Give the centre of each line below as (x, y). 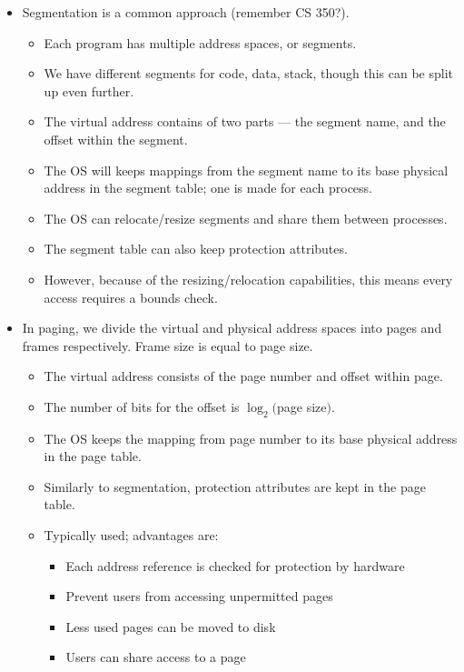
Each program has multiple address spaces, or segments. (200, 42)
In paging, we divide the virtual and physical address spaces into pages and (232, 328)
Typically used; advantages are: (131, 535)
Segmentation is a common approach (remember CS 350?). (186, 12)
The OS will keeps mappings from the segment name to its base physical (246, 170)
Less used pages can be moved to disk (171, 626)
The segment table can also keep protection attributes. (196, 249)
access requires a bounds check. (131, 297)
